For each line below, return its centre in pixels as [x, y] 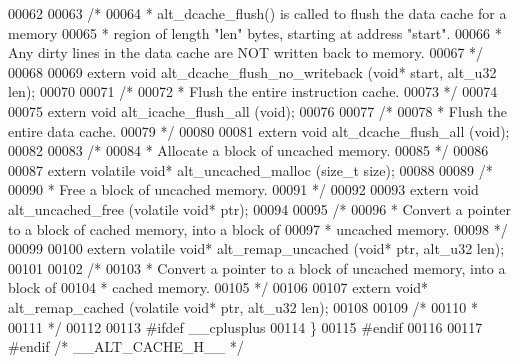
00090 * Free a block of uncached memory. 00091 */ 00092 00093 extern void [243, 189]
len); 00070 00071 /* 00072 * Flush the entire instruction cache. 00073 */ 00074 [253, 91]
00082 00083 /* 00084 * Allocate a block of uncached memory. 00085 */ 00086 [248, 150]
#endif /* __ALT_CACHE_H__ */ [126, 346]
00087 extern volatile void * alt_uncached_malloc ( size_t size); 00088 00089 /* [250, 169]
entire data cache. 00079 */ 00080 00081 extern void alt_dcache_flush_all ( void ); [259, 130]
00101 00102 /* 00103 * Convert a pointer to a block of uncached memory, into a [257, 267]
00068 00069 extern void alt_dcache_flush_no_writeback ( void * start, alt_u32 [252, 71]
